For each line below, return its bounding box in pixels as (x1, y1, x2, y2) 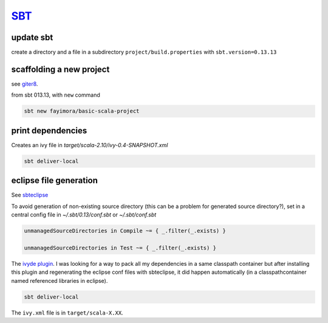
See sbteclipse (11, 192, 49, 199)
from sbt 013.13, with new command (11, 91, 100, 99)
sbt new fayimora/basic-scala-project (24, 108, 140, 115)
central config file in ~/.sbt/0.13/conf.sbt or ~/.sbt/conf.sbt (11, 211, 157, 218)
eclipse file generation (11, 175, 98, 186)
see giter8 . (11, 80, 38, 88)
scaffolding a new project (11, 64, 110, 74)
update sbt (11, 32, 53, 43)
